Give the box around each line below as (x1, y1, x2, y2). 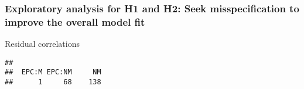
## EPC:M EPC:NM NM (5, 68, 101, 77)
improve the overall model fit (5, 14, 145, 29)
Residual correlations (5, 37, 80, 50)
